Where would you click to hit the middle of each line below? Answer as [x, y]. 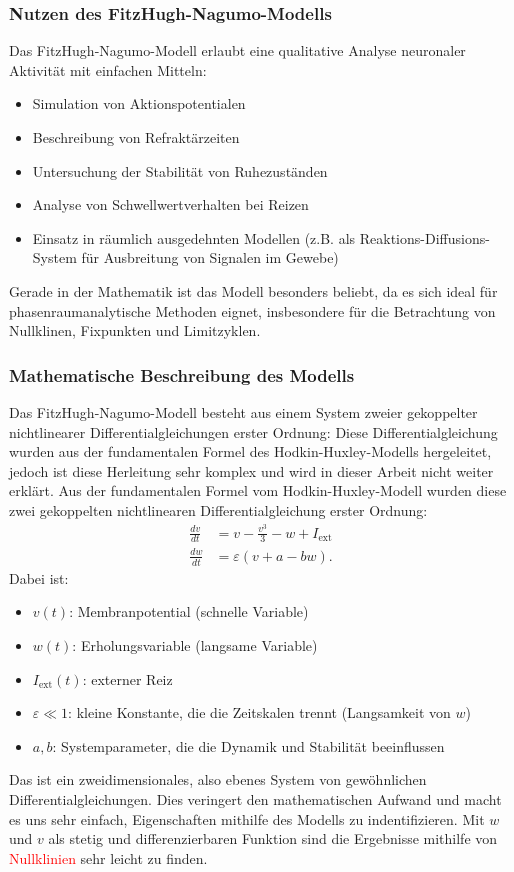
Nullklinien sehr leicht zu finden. [108, 857]
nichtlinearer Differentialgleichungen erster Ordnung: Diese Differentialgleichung [253, 431]
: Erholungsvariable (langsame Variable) [195, 645]
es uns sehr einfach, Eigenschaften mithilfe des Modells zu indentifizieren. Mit [247, 818]
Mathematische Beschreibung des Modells [182, 374]
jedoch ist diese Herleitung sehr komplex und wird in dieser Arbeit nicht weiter [251, 470]
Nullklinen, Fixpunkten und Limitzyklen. [135, 330]
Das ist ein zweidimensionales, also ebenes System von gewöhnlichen [218, 779]
